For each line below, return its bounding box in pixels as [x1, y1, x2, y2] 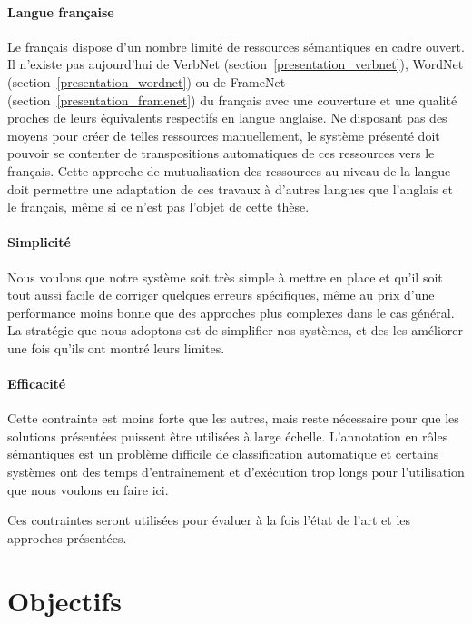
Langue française [7, 2, 114, 21]
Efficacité [7, 374, 66, 393]
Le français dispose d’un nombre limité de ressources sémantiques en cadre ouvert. [7, 36, 465, 55]
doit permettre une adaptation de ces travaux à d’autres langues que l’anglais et [7, 179, 453, 198]
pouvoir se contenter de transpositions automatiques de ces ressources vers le [7, 144, 435, 163]
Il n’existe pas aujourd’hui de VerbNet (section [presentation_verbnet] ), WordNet [7, 54, 464, 74]
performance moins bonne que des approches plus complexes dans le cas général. [7, 302, 455, 322]
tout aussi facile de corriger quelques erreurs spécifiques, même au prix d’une [7, 285, 435, 304]
